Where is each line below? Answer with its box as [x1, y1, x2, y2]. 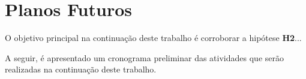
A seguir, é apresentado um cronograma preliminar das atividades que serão [5, 51, 284, 64]
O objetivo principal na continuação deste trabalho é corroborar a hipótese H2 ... [5, 31, 302, 44]
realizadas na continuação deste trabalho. [5, 63, 157, 75]
